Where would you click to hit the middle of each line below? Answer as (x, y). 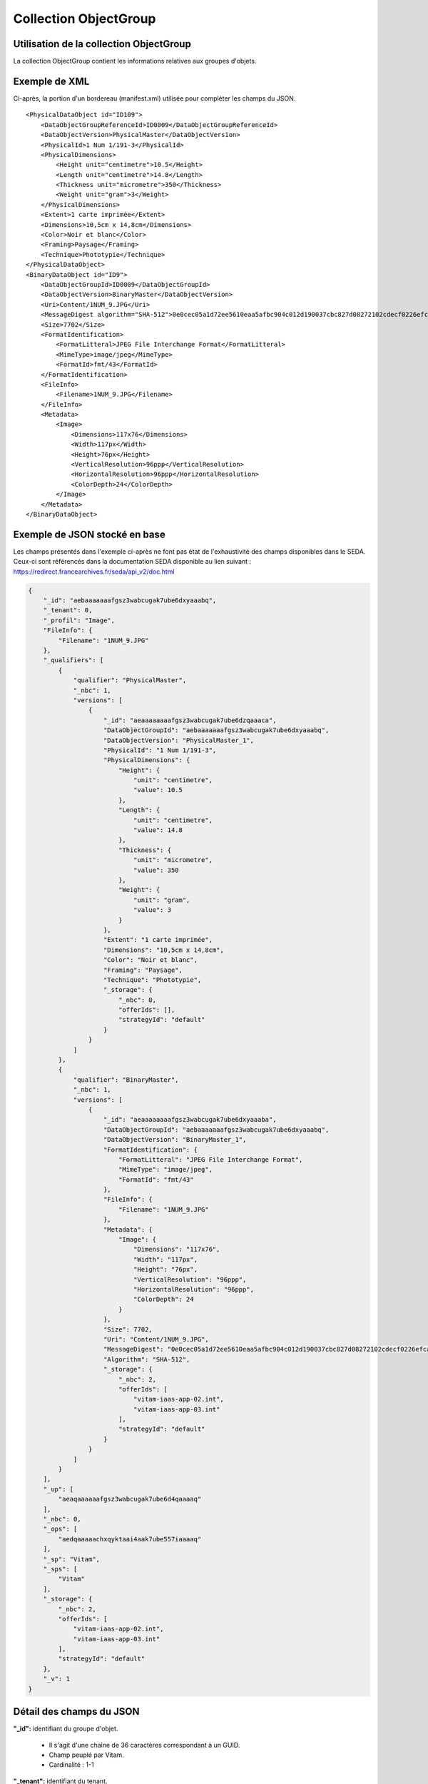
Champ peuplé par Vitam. (86, 1755)
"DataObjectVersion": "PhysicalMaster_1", (179, 740)
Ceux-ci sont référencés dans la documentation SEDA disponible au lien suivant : (132, 562)
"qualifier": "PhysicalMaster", (130, 680)
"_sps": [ (60, 1569)
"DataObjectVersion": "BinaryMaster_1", (175, 1140)
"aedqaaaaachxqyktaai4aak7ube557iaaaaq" (130, 1539)
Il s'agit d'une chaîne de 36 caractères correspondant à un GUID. (144, 1745)
